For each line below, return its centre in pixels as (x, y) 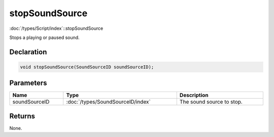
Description (194, 95)
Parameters (28, 83)
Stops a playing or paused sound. (44, 37)
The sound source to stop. (211, 102)
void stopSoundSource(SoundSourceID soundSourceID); (87, 67)
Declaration (28, 52)
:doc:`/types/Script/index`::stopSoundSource (56, 28)
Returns (22, 116)
